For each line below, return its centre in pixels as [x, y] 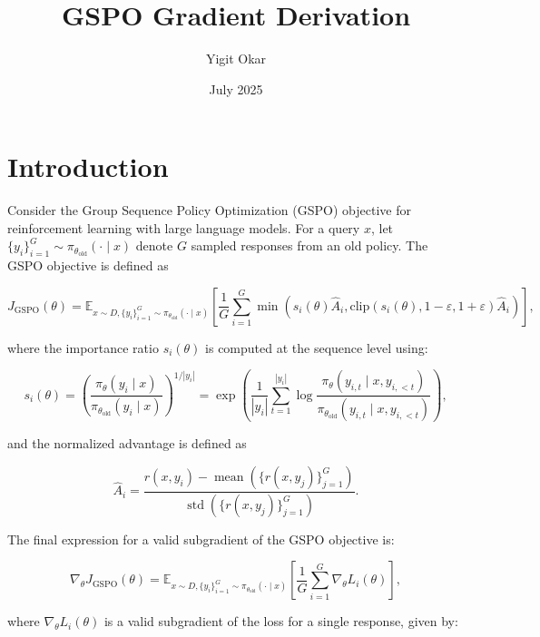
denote [154, 245]
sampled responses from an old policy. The [309, 245]
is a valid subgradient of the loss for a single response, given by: [281, 621]
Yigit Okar [236, 59]
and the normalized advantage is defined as [127, 443]
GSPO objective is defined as [88, 265]
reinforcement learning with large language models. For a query [184, 227]
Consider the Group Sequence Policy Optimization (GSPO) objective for [209, 210]
